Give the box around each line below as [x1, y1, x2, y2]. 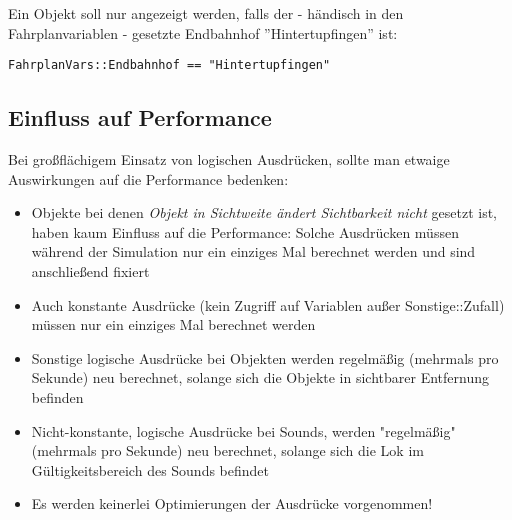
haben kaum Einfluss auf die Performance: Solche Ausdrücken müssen [31, 221, 459, 242]
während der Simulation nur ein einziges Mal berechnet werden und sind [31, 241, 476, 262]
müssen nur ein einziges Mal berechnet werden [31, 314, 316, 335]
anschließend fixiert [31, 261, 150, 282]
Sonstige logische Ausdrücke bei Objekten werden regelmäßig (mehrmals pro [31, 347, 499, 368]
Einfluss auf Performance [8, 102, 272, 133]
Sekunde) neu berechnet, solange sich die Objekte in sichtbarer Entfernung [31, 367, 489, 388]
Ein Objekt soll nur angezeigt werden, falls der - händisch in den [8, 3, 404, 23]
